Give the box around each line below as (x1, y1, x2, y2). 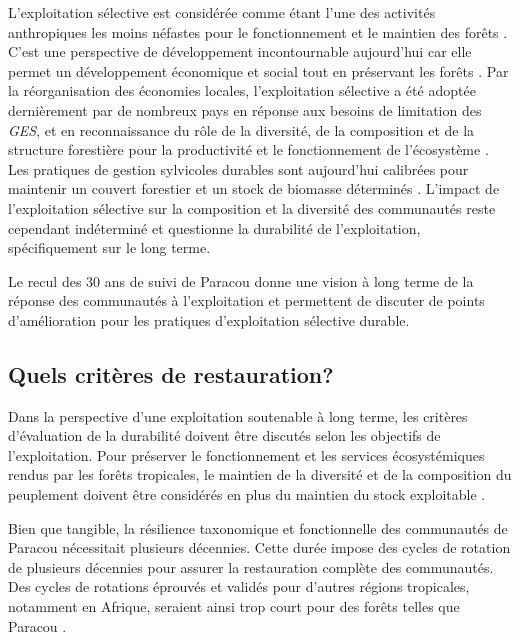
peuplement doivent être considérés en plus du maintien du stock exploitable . (8, 484, 486, 505)
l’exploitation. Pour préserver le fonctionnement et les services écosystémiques (8, 444, 485, 465)
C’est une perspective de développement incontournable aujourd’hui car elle (8, 41, 472, 62)
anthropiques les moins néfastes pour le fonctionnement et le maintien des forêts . (8, 21, 508, 42)
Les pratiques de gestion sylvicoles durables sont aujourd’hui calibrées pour (8, 158, 469, 179)
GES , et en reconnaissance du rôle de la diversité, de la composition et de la (8, 119, 475, 140)
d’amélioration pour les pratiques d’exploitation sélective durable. (8, 309, 410, 330)
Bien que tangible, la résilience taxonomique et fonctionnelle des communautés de (8, 517, 508, 538)
